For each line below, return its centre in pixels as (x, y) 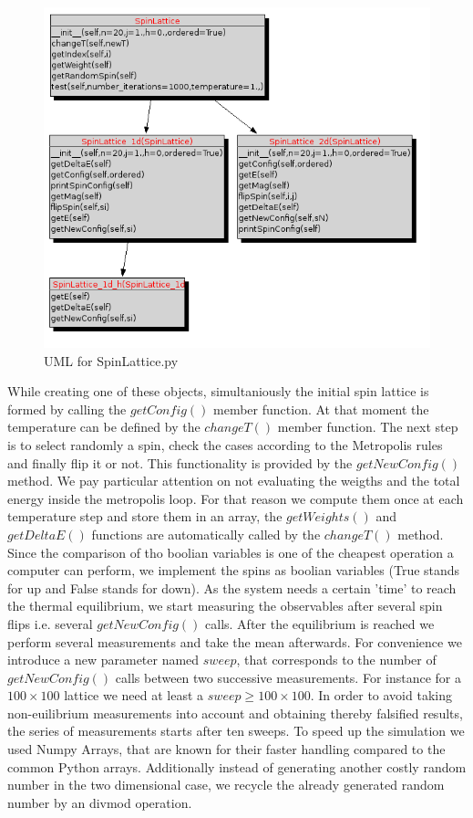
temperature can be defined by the (104, 427)
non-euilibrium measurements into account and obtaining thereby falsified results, (235, 713)
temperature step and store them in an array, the (145, 516)
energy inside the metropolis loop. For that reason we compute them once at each (236, 498)
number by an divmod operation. (100, 802)
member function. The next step (368, 427)
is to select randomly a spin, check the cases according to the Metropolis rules (225, 444)
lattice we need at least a (134, 695)
